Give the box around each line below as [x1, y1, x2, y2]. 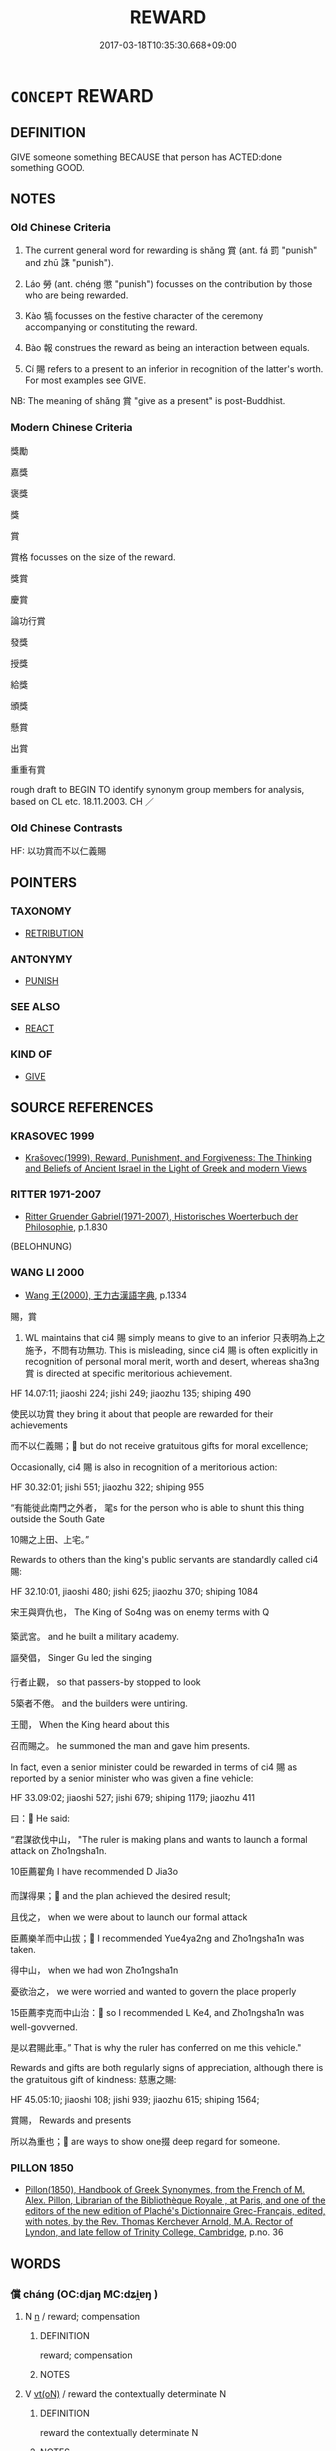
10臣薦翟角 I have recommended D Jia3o [10, 1865, 178, 1877]
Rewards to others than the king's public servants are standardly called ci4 [10, 1553, 319, 1565]
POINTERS [10, 874, 78, 891]
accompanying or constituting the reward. [24, 321, 198, 333]
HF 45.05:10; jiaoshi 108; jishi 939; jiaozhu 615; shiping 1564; [10, 2093, 260, 2105]
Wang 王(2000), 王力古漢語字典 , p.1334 [24, 1289, 188, 1301]
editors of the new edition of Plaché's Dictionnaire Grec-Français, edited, [24, 2205, 326, 2217]
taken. [10, 1943, 37, 1955]
